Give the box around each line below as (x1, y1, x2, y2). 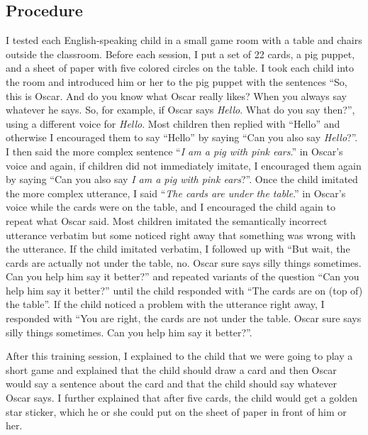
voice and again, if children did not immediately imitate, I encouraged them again (6, 158, 362, 172)
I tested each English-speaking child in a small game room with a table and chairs (6, 33, 362, 48)
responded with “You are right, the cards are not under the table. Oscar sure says (6, 311, 362, 326)
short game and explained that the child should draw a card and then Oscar (6, 362, 337, 377)
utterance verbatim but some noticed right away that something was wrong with (6, 227, 356, 242)
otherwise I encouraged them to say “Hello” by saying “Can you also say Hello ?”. (6, 130, 358, 145)
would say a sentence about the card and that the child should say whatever (6, 376, 338, 391)
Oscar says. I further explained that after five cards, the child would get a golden (6, 390, 357, 405)
